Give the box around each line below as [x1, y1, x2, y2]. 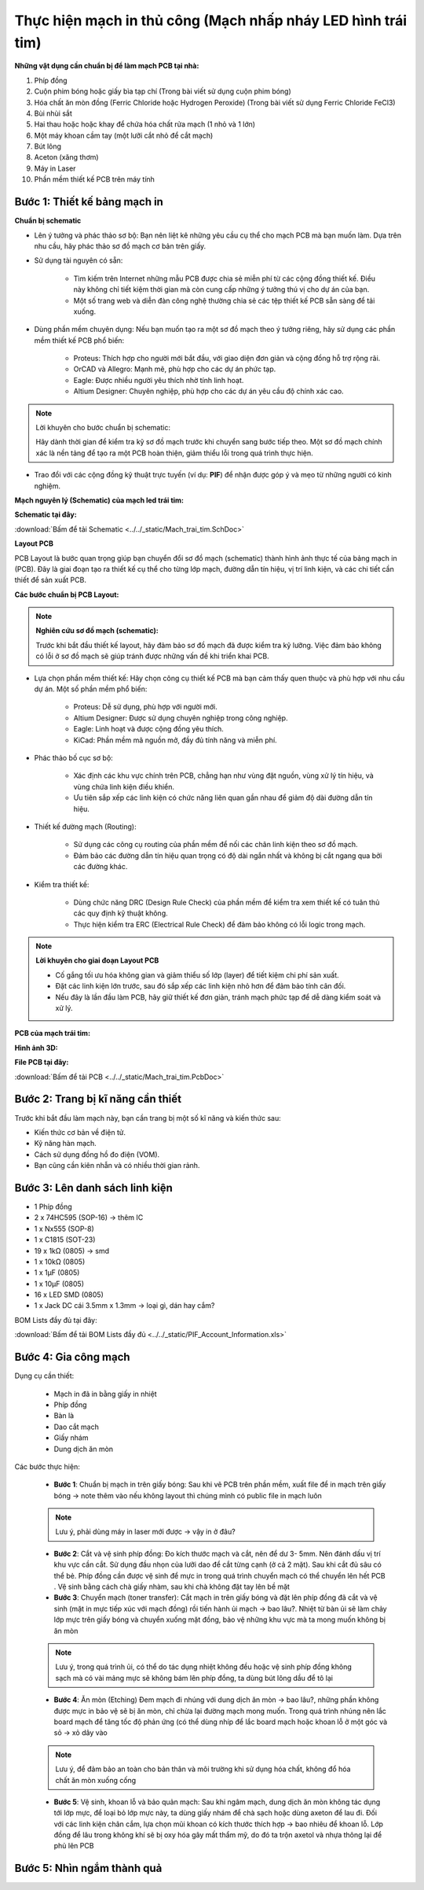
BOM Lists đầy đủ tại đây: [14, 1315, 97, 1324]
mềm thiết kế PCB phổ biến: [34, 335, 125, 345]
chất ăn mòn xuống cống [55, 1775, 137, 1785]
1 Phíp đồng [34, 1202, 72, 1211]
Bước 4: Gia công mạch [14, 1350, 130, 1364]
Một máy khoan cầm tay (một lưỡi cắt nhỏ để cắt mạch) [34, 131, 214, 140]
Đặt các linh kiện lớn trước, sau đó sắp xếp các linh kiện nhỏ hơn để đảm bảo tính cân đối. [55, 982, 346, 991]
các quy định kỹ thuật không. [73, 908, 168, 918]
